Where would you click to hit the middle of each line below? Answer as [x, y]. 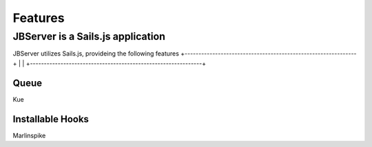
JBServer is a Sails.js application [89, 36]
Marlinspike [29, 135]
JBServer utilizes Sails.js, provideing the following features [96, 54]
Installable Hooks [51, 119]
